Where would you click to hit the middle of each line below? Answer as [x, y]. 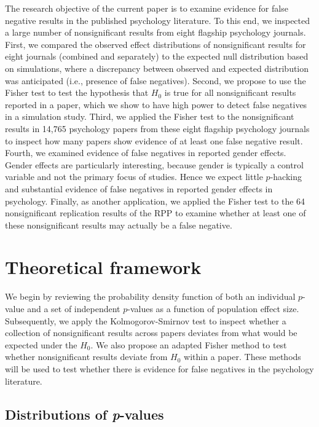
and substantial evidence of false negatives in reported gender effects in [139, 188]
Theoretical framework [103, 267]
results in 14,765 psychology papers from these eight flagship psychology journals [157, 128]
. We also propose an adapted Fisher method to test [189, 344]
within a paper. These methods [242, 357]
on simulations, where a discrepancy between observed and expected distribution [157, 68]
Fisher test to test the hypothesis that [77, 92]
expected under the [41, 344]
